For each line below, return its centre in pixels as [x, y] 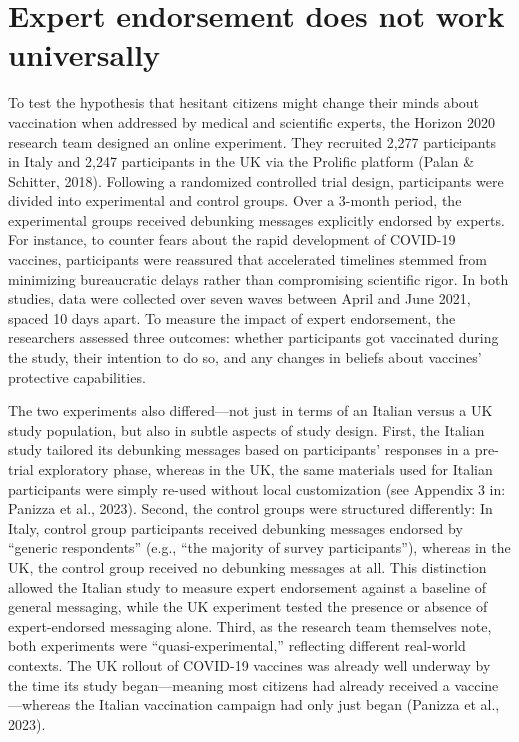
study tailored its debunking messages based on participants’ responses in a [239, 449]
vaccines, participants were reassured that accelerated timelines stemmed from [247, 259]
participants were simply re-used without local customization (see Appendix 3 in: [257, 488]
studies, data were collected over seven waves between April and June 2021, [239, 298]
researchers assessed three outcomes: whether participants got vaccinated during [253, 337]
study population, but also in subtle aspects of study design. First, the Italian [246, 429]
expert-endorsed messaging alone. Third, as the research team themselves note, [250, 625]
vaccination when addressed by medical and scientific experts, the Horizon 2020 [251, 121]
